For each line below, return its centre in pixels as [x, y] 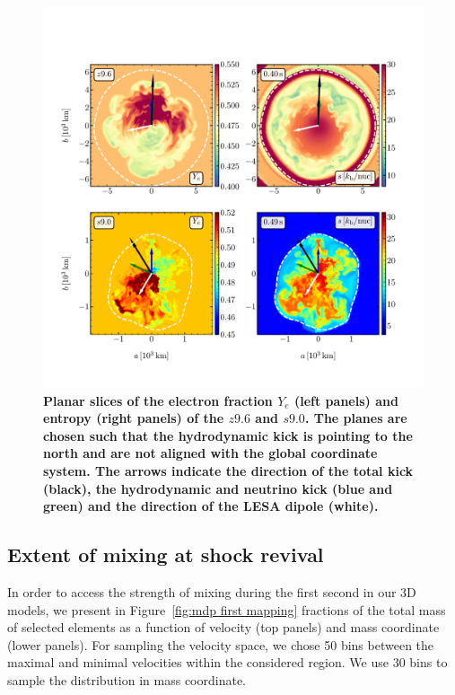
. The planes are [356, 418]
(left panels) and [346, 400]
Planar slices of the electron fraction [158, 400]
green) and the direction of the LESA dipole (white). [211, 506]
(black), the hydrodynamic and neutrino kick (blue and [218, 488]
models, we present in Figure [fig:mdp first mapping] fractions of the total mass [227, 609]
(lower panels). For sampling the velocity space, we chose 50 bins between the [221, 644]
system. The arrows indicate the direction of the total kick [228, 470]
